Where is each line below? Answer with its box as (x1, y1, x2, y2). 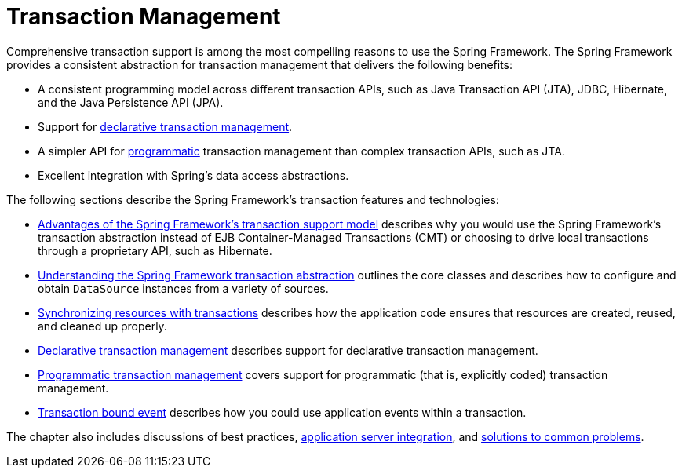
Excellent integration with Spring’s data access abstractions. (38, 168, 349, 182)
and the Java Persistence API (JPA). (38, 95, 224, 109)
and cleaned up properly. (38, 319, 167, 333)
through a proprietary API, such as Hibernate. (38, 243, 272, 257)
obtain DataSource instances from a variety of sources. (38, 281, 329, 295)
